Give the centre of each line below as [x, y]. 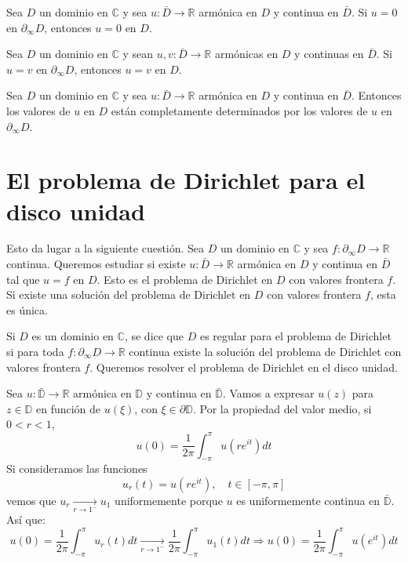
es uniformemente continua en [308, 500]
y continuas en [329, 54]
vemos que [31, 500]
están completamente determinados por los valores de [239, 110]
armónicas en [246, 54]
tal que [23, 279]
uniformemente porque [169, 500]
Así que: [26, 519]
